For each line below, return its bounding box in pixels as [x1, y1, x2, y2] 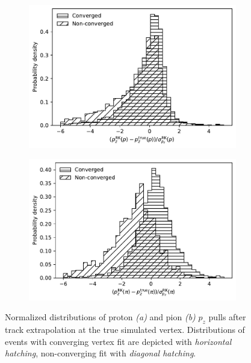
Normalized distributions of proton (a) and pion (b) [5, 311, 196, 323]
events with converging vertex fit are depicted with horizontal [5, 335, 232, 347]
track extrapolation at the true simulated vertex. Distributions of [5, 323, 245, 335]
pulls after [208, 311, 246, 323]
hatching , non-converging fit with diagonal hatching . [5, 347, 196, 359]
